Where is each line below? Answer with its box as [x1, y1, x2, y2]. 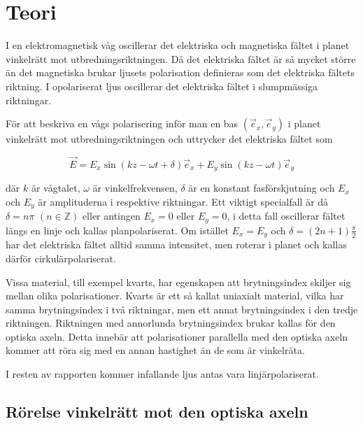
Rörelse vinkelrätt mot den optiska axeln [6, 401, 308, 423]
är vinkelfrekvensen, [92, 180, 178, 195]
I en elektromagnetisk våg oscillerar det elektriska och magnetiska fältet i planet [6, 38, 350, 52]
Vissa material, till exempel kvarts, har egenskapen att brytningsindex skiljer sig [6, 274, 351, 289]
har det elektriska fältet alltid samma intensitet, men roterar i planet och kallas [6, 237, 347, 252]
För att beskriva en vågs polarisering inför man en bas [6, 116, 239, 131]
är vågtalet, [31, 180, 80, 195]
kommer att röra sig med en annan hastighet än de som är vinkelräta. [6, 343, 305, 357]
